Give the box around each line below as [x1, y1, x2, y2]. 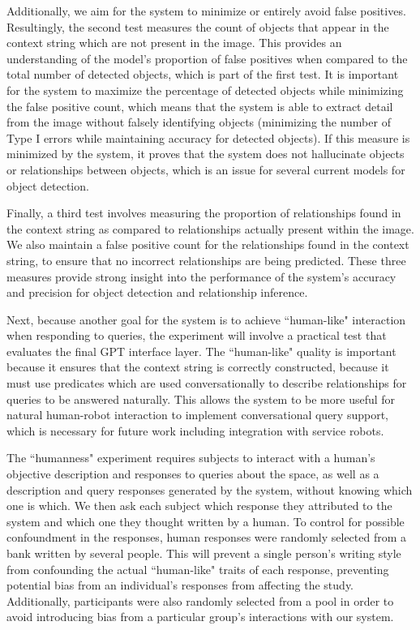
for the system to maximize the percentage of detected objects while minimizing [6, 81, 404, 98]
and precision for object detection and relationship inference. [6, 284, 308, 301]
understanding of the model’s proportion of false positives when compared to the [6, 49, 408, 66]
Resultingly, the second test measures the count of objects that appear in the [6, 18, 389, 35]
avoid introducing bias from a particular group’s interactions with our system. [6, 608, 394, 625]
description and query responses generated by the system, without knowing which [6, 481, 413, 498]
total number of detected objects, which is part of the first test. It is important [6, 66, 399, 83]
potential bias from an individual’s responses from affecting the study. [6, 576, 354, 594]
